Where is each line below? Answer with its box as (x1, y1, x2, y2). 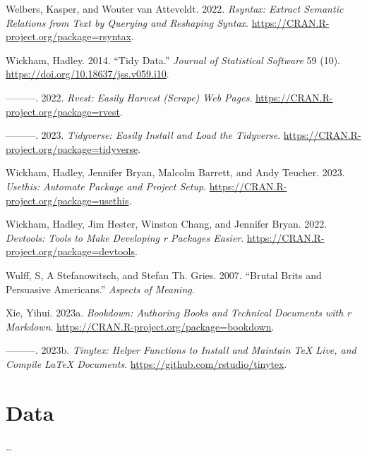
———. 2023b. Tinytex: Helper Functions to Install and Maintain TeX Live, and (6, 343, 356, 357)
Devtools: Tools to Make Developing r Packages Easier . (6, 230, 244, 245)
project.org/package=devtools (6, 244, 135, 259)
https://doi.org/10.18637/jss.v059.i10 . (6, 66, 169, 81)
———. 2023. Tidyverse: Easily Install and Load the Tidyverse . (6, 128, 281, 142)
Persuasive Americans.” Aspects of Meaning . (6, 281, 195, 296)
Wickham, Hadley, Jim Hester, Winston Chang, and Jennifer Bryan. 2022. (6, 216, 327, 231)
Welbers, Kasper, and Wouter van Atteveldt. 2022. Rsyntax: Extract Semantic (6, 1, 344, 16)
